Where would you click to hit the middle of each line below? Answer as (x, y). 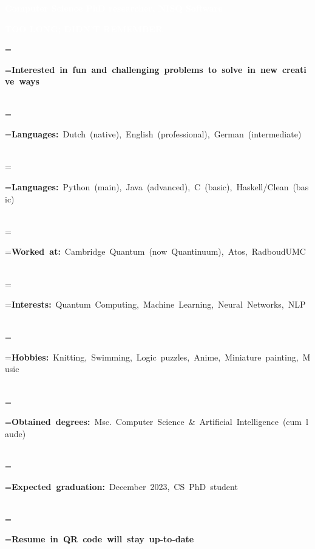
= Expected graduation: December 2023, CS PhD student (121, 486)
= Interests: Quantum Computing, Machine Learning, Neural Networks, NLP (155, 304)
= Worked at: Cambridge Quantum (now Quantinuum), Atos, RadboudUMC (155, 251)
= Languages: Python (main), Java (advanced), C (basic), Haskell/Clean (147, 186)
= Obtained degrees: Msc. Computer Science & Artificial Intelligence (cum (154, 422)
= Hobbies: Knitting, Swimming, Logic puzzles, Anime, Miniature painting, (152, 357)
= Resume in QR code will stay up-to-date (100, 539)
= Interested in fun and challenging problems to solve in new (141, 69)
